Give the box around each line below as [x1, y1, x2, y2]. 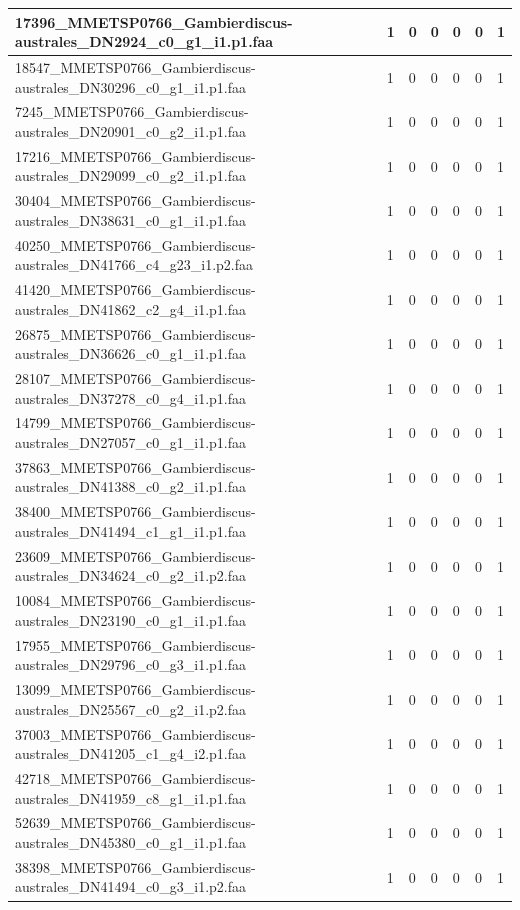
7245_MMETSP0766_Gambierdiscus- [15, 101, 249, 122]
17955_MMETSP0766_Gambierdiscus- [15, 634, 256, 655]
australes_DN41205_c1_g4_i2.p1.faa [15, 743, 247, 764]
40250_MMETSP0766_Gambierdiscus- [15, 234, 256, 255]
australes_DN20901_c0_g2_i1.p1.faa [15, 120, 247, 141]
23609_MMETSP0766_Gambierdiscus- [15, 545, 256, 566]
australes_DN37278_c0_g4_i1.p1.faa [15, 387, 247, 408]
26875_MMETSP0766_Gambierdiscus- [15, 323, 256, 344]
